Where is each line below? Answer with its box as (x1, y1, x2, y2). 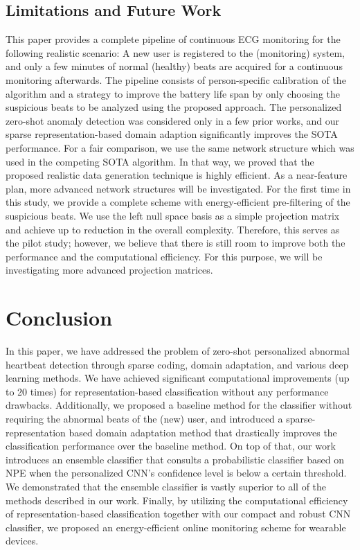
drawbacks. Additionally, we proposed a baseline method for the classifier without (6, 398, 352, 412)
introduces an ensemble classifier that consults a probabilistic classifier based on (6, 452, 344, 466)
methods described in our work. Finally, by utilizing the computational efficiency (6, 493, 348, 507)
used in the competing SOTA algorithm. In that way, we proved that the (6, 154, 314, 168)
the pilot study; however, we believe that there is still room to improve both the (6, 236, 345, 250)
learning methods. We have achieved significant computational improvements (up (6, 371, 350, 385)
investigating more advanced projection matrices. (6, 263, 213, 277)
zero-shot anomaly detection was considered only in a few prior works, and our (6, 113, 339, 127)
